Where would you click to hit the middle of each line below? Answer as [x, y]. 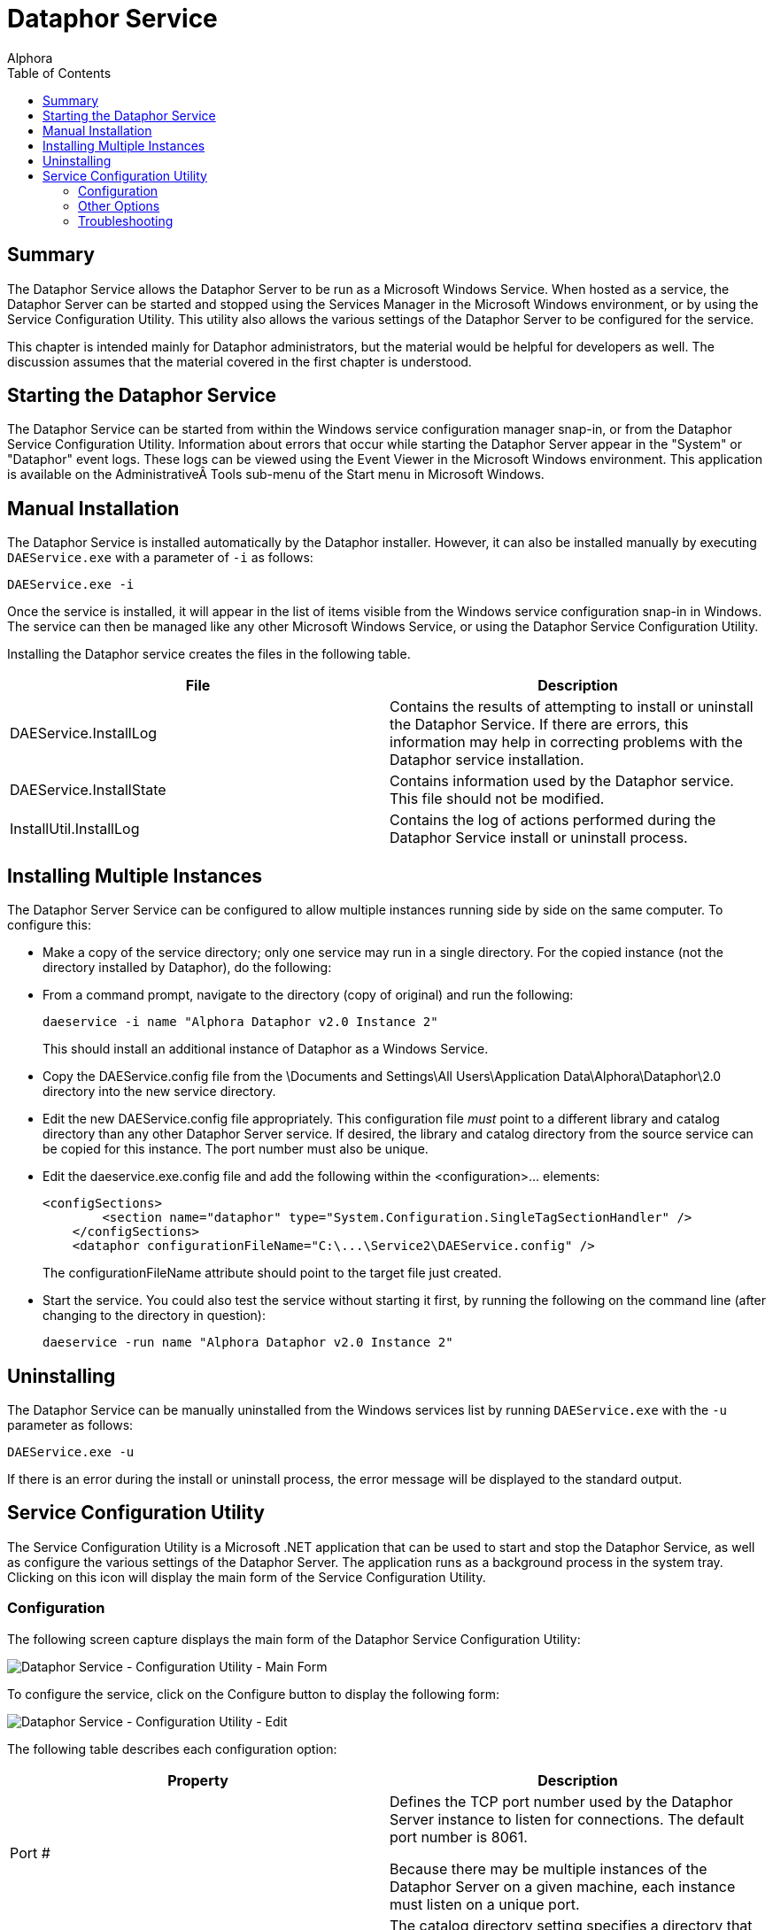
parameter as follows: [70, 1424]
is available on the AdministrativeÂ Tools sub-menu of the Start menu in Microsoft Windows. [276, 475]
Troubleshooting [126, 220]
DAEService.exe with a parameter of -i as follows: [160, 558]
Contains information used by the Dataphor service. [562, 781]
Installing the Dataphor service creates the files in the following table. [209, 654]
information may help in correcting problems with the [566, 742]
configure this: [49, 925]
